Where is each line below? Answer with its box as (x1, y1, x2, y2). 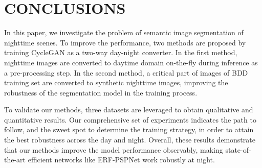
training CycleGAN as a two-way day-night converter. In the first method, (4, 47, 237, 58)
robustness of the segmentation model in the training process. (4, 87, 198, 98)
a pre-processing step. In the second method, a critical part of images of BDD (4, 67, 248, 78)
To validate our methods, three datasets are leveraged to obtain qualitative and (4, 104, 253, 115)
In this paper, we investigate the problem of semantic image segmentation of (4, 27, 244, 38)
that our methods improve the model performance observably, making (4, 144, 223, 155)
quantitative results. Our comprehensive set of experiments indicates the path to (4, 114, 256, 125)
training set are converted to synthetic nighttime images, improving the (4, 77, 228, 88)
